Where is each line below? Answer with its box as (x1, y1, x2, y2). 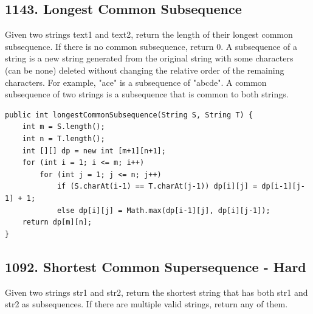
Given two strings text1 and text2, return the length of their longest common (5, 28, 293, 41)
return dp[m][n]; (22, 218, 92, 227)
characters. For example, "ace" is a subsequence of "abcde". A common (5, 75, 267, 88)
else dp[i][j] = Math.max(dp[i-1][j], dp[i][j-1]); (57, 206, 270, 215)
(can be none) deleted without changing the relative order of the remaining (5, 63, 284, 76)
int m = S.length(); (22, 122, 105, 131)
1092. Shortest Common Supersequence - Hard (5, 257, 306, 276)
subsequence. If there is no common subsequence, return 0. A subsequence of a (5, 40, 297, 52)
